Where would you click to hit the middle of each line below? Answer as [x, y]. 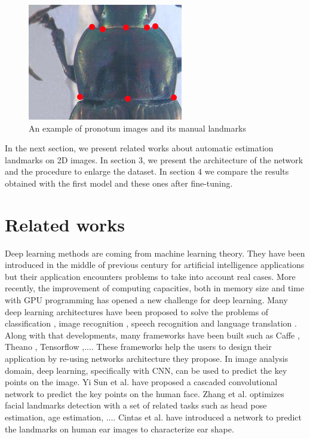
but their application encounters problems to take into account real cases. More [150, 276]
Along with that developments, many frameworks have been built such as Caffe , [152, 335]
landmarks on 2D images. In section [70, 159]
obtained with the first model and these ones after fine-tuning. [119, 183]
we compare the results [247, 171]
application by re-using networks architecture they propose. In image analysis [147, 359]
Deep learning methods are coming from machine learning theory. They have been [155, 253]
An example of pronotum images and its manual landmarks [137, 128]
